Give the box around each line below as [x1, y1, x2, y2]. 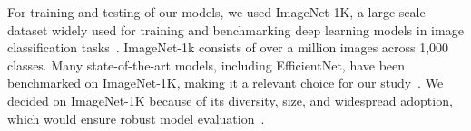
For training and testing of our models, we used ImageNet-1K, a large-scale [7, 3, 426, 21]
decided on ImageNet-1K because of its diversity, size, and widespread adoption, [7, 90, 453, 109]
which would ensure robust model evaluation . [7, 108, 265, 127]
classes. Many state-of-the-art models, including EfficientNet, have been [7, 55, 406, 74]
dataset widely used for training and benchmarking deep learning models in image [7, 20, 464, 39]
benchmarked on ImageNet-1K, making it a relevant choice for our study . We [7, 73, 444, 92]
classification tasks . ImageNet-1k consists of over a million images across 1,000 [7, 38, 449, 57]
